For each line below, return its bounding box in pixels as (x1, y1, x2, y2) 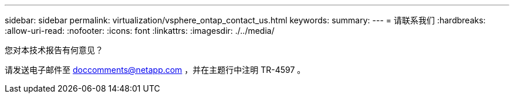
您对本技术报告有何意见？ (5, 45, 103, 55)
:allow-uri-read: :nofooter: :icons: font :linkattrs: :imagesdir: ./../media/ (5, 26, 275, 36)
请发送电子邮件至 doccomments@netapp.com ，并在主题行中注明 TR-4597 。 (5, 65, 306, 75)
